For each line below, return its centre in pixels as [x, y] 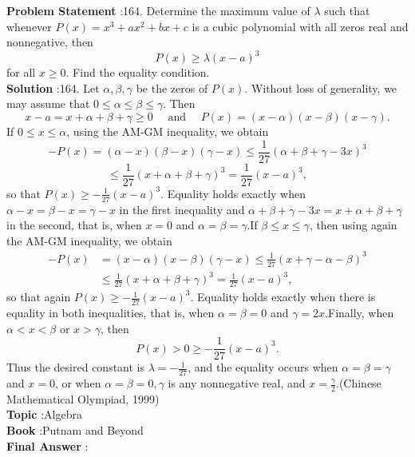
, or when [78, 383]
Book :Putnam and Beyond [75, 430]
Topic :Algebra [44, 414]
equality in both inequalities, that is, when [111, 312]
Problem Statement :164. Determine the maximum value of [158, 10]
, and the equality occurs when [263, 367]
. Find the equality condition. [138, 72]
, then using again [353, 225]
